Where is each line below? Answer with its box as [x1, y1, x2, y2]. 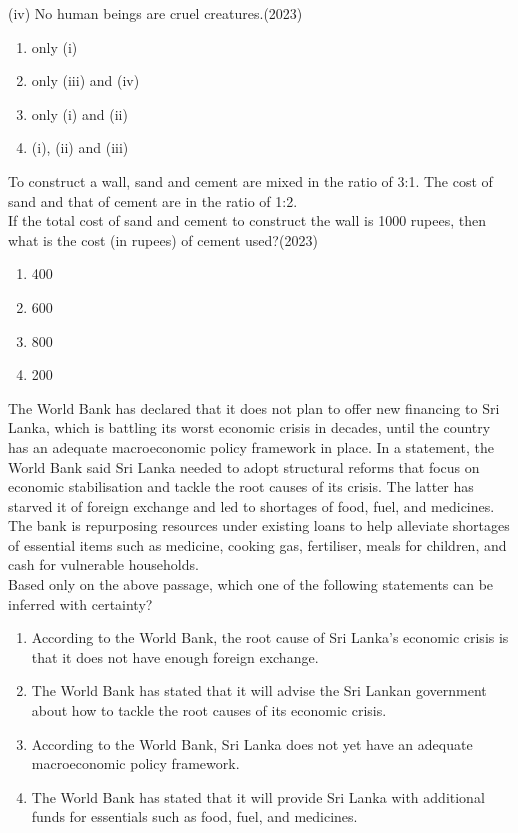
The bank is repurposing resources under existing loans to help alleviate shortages [8, 515, 510, 536]
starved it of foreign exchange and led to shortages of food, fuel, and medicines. [8, 495, 495, 516]
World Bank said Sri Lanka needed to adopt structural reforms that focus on [8, 456, 480, 477]
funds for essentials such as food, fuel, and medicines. [31, 806, 358, 827]
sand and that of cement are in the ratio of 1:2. [8, 190, 298, 211]
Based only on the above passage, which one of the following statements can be [8, 574, 494, 595]
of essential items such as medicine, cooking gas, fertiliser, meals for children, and [8, 534, 507, 555]
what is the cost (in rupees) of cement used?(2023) [8, 229, 318, 250]
